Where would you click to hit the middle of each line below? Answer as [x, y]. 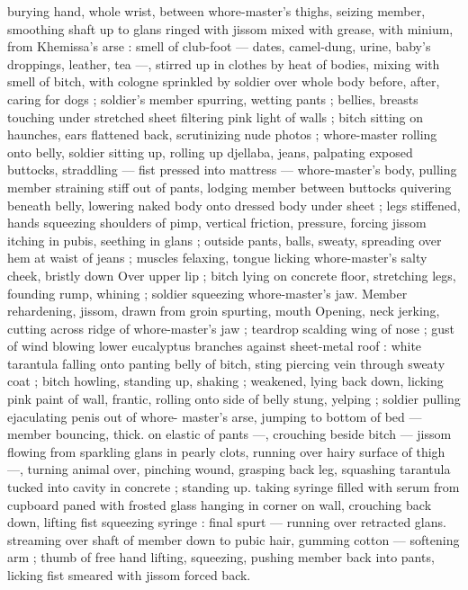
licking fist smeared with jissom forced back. [129, 575]
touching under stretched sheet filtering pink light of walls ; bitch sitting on [216, 116]
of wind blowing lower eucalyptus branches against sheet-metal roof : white [215, 346]
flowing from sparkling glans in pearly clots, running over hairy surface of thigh [226, 451]
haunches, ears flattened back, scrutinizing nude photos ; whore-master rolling [222, 134]
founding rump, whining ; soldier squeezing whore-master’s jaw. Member [207, 293]
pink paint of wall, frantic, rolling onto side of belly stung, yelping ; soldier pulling [234, 399]
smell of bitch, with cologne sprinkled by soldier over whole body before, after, [224, 81]
